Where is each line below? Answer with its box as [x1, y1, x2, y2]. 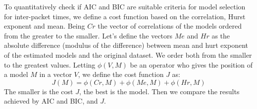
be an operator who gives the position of [130, 59, 253, 70]
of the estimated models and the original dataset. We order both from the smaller [4, 49, 252, 60]
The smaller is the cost [4, 86, 73, 96]
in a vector [39, 69, 72, 79]
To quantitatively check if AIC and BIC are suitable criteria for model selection [4, 1, 246, 11]
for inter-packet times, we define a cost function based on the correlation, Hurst [4, 11, 246, 21]
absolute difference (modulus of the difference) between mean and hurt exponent [4, 40, 248, 50]
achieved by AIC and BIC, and [4, 96, 98, 106]
